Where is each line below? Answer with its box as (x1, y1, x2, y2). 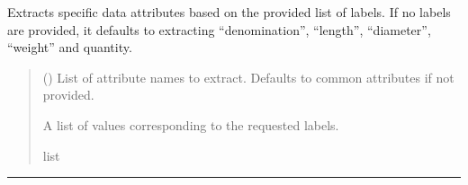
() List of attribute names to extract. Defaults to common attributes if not (42, 67, 454, 86)
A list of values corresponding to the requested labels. (42, 115, 339, 134)
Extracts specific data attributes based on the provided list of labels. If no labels (7, 3, 451, 21)
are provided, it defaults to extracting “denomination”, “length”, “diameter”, (7, 20, 431, 39)
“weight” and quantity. (7, 38, 132, 57)
